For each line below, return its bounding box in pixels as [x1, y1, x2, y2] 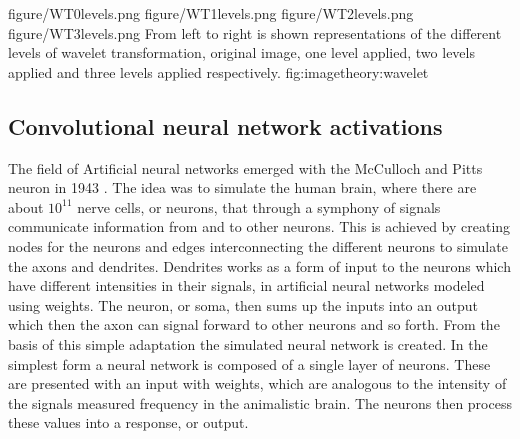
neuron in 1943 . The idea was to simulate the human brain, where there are [8, 177, 477, 198]
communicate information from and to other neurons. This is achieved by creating [8, 216, 511, 237]
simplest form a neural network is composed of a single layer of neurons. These [8, 353, 491, 374]
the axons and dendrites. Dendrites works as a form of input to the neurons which [8, 255, 511, 276]
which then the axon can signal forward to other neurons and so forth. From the [8, 314, 500, 335]
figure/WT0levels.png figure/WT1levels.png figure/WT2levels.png [8, 3, 414, 23]
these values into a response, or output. [8, 412, 249, 433]
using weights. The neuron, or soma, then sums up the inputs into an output [8, 294, 478, 315]
